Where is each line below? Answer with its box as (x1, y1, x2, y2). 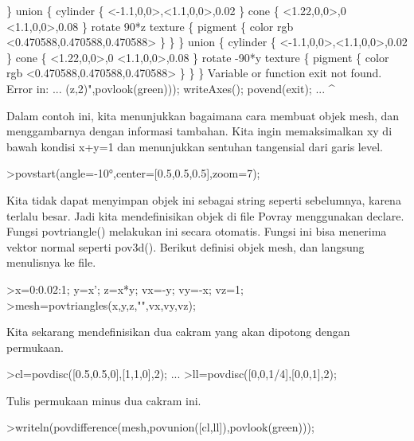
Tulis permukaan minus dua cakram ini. (6, 392, 201, 408)
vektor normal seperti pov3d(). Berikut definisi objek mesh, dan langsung (6, 238, 365, 255)
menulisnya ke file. (6, 254, 96, 271)
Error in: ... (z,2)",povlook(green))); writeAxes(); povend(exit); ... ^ (6, 80, 335, 96)
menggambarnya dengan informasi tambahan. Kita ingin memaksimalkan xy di (6, 123, 393, 139)
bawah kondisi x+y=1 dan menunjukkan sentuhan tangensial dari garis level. (6, 138, 383, 154)
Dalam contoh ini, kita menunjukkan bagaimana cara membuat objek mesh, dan (6, 107, 400, 123)
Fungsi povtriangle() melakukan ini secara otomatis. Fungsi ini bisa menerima (6, 223, 387, 240)
